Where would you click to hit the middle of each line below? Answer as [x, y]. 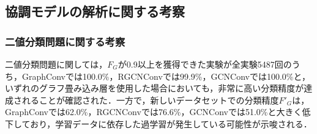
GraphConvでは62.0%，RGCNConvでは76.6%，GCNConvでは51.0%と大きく [154, 112]
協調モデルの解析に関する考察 [95, 11]
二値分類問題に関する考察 [65, 41]
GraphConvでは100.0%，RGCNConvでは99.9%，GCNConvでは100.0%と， [166, 76]
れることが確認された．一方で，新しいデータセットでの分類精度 [150, 100]
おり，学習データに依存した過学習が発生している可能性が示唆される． [171, 123]
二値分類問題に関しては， [56, 64]
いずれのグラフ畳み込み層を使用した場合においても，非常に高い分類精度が [155, 88]
